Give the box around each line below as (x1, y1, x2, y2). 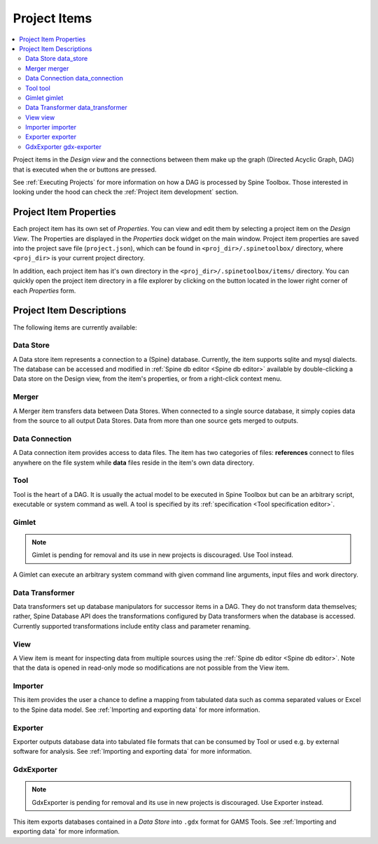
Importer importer (25, 123, 77, 132)
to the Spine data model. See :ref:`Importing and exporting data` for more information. (13, 705, 260, 714)
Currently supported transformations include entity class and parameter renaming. (13, 621, 251, 630)
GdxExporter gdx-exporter (25, 142, 101, 150)
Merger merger (25, 64, 69, 73)
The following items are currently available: (13, 323, 137, 332)
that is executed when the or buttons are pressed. (13, 165, 157, 174)
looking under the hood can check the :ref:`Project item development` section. (13, 188, 239, 196)
